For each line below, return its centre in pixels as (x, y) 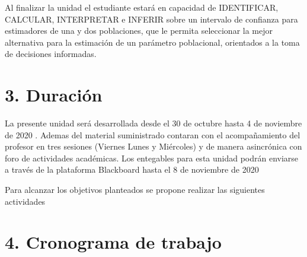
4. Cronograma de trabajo (113, 242)
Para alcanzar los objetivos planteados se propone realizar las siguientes (135, 190)
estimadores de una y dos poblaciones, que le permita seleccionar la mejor (139, 31)
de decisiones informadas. (51, 54)
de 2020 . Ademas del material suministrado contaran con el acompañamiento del (153, 134)
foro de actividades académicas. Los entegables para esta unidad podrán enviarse (152, 158)
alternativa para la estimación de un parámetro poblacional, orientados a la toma (152, 42)
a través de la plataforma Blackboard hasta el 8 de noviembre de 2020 (132, 169)
